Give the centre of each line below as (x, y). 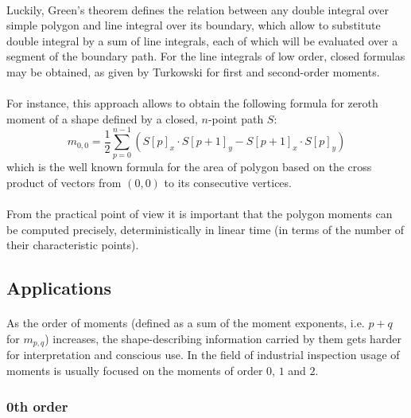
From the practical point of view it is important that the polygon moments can (200, 214)
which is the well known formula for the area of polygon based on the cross (189, 167)
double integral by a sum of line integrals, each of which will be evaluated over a (202, 40)
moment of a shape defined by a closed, (102, 118)
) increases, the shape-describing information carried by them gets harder (223, 338)
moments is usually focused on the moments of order (135, 371)
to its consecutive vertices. (228, 183)
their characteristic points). (73, 245)
